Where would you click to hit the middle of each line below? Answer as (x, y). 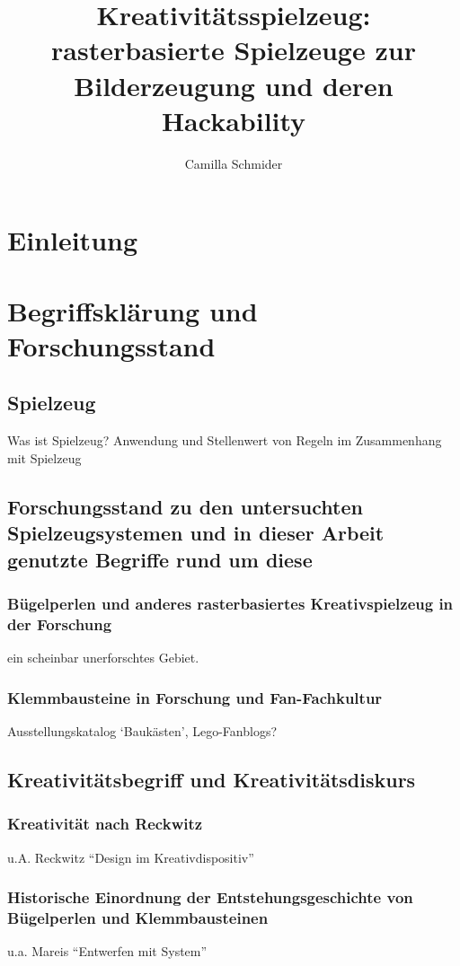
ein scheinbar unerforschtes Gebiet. (103, 658)
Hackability (234, 120)
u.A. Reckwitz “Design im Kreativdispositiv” (131, 857)
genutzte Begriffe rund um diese (160, 559)
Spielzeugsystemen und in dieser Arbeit (196, 533)
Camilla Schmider (234, 163)
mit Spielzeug (44, 457)
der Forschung (60, 624)
